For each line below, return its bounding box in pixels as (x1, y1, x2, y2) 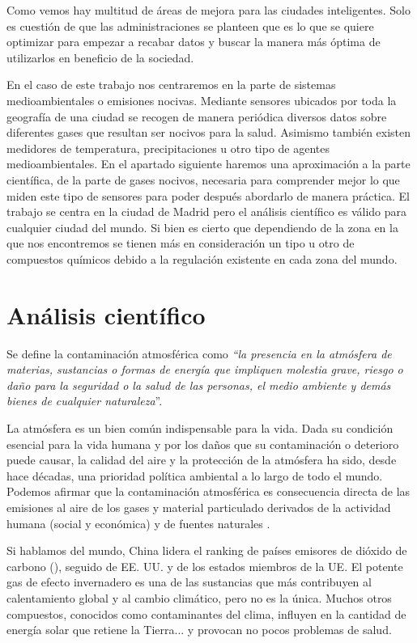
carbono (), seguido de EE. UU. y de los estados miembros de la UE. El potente (6, 557, 403, 574)
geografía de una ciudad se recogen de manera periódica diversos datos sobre (6, 108, 387, 125)
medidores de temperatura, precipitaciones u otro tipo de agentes (6, 139, 330, 156)
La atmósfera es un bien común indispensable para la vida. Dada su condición (6, 420, 394, 436)
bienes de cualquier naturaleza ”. (6, 392, 163, 409)
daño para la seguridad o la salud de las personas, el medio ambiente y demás (6, 376, 391, 393)
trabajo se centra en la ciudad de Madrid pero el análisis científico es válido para (6, 203, 407, 220)
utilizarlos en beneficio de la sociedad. (6, 49, 194, 66)
